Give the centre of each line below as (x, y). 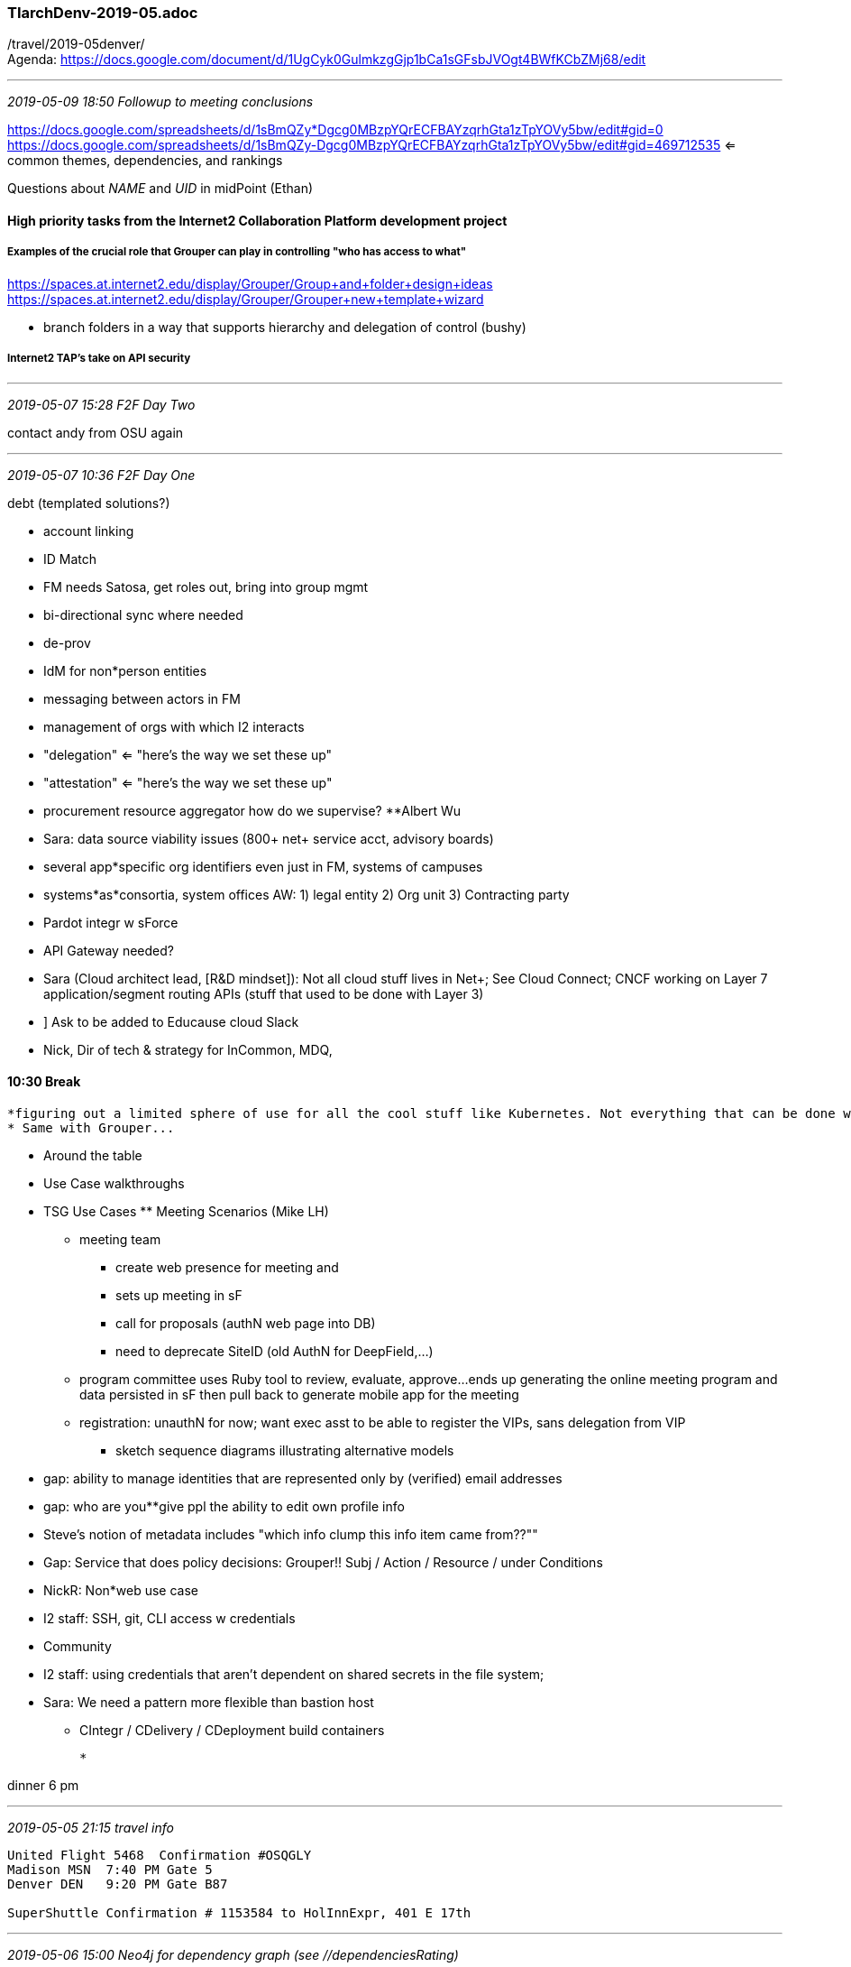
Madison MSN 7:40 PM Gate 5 (110, 1869)
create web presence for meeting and (227, 1267)
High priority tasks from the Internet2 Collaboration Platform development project (257, 220)
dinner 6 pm (43, 1785)
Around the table (93, 1155)
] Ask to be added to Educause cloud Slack (171, 1021)
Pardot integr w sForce (111, 922)
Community (78, 1646)
